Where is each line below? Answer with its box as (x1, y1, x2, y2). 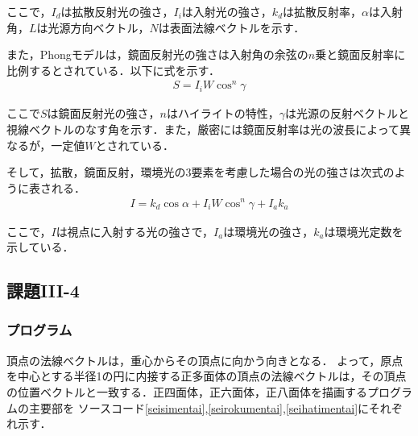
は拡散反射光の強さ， (60, 3, 174, 19)
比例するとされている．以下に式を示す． (6, 61, 221, 78)
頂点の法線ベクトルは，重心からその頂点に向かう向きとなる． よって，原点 (6, 351, 404, 368)
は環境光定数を (324, 222, 404, 239)
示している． (6, 239, 74, 255)
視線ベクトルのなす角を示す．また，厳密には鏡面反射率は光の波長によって (6, 121, 400, 138)
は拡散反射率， (283, 3, 362, 19)
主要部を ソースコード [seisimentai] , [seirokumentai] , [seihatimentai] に (28, 399, 369, 416)
